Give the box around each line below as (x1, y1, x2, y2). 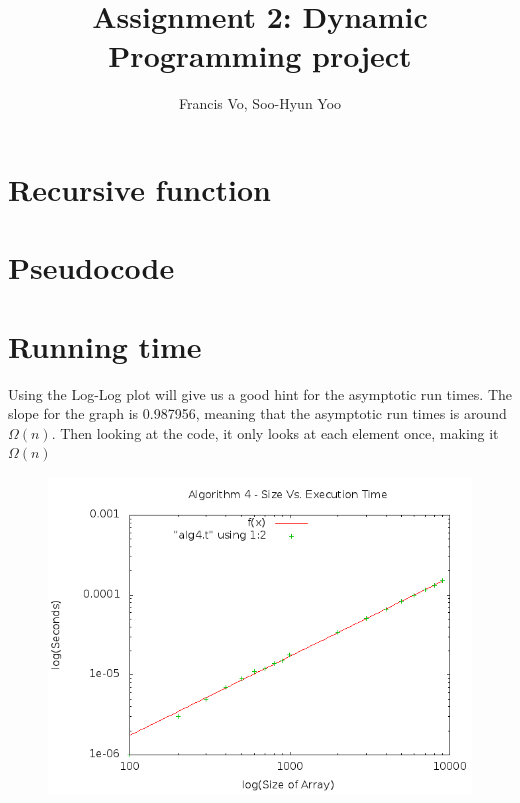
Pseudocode (8, 247, 175, 288)
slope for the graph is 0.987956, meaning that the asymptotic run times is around (8, 403, 507, 424)
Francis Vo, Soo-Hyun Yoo (178, 93, 342, 114)
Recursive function (8, 168, 271, 209)
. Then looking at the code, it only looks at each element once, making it (51, 422, 499, 443)
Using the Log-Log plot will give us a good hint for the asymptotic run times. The (8, 383, 512, 404)
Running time (8, 325, 202, 366)
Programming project (108, 35, 412, 76)
